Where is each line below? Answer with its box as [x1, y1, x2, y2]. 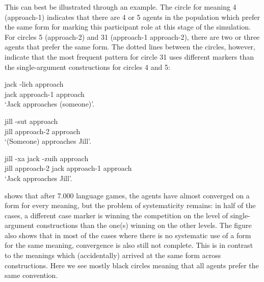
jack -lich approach [5, 79, 64, 89]
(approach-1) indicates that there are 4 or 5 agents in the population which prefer [5, 11, 260, 22]
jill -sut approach [5, 115, 58, 126]
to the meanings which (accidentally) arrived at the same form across [5, 250, 221, 261]
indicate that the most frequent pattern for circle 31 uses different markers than [5, 51, 254, 62]
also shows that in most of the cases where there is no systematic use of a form [5, 229, 251, 240]
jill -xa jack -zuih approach [5, 152, 89, 163]
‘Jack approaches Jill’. [5, 172, 72, 183]
